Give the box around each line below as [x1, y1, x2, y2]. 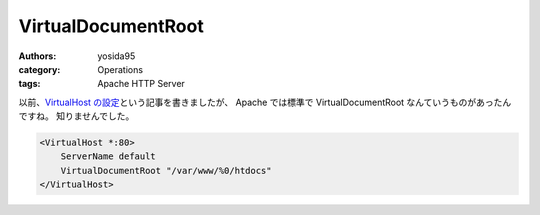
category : [18, 63, 61, 75]
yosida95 [97, 50, 136, 62]
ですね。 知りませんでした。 [18, 110, 135, 122]
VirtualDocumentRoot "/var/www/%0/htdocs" [60, 165, 272, 176]
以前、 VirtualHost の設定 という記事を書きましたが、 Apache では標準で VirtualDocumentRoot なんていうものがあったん [18, 96, 512, 108]
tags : [18, 78, 41, 90]
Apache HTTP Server [97, 78, 185, 90]
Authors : [18, 50, 57, 62]
